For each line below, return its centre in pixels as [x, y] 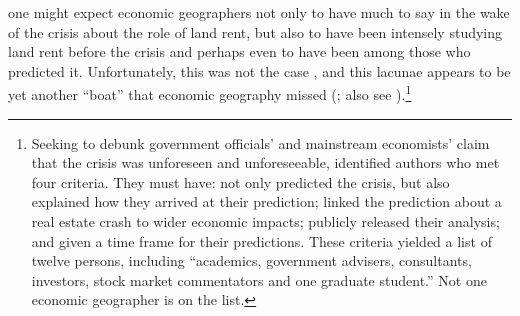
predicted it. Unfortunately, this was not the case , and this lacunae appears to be [259, 70]
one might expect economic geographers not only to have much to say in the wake [259, 12]
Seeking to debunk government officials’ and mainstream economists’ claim [260, 142]
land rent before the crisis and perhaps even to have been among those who [239, 51]
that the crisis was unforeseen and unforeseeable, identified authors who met [265, 162]
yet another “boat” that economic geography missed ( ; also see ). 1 [210, 93]
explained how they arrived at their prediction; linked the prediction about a [266, 201]
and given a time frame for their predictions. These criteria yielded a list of [261, 240]
